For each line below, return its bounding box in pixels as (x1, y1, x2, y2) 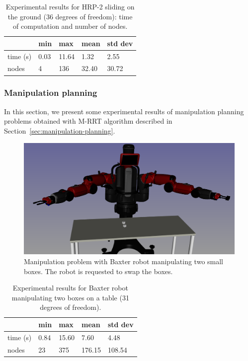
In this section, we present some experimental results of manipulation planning (4, 106, 244, 116)
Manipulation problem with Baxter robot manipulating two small (24, 256, 224, 266)
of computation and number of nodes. (12, 21, 128, 31)
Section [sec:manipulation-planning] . (4, 125, 115, 136)
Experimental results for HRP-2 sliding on (5, 1, 135, 11)
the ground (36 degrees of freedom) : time (7, 11, 133, 21)
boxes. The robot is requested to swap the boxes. (24, 266, 173, 276)
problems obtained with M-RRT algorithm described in (4, 116, 172, 126)
